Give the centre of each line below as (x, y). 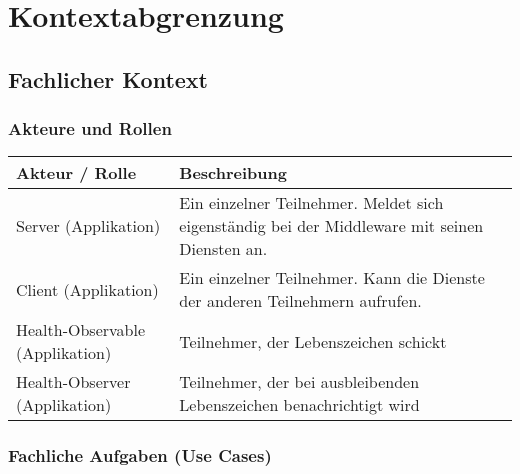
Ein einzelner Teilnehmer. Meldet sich (311, 203)
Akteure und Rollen (90, 128)
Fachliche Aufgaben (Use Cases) (140, 455)
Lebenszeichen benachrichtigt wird (299, 405)
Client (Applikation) (87, 289)
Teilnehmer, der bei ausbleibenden (299, 382)
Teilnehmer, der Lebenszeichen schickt (313, 341)
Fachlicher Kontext (108, 78)
